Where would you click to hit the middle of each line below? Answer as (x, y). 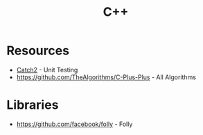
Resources (38, 51)
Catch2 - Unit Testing (47, 70)
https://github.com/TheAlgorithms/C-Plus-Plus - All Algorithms (106, 77)
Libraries (33, 105)
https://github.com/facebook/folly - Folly (74, 124)
